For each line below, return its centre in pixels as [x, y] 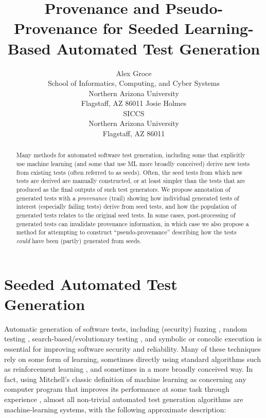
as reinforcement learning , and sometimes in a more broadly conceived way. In [129, 369]
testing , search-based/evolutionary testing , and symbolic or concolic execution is [133, 339]
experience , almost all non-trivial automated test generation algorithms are [124, 399]
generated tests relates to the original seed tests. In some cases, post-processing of [126, 215]
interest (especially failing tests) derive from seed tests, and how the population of [126, 206]
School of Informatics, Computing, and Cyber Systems [134, 83]
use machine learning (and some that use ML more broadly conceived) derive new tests [133, 164]
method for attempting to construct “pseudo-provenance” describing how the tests [126, 232]
